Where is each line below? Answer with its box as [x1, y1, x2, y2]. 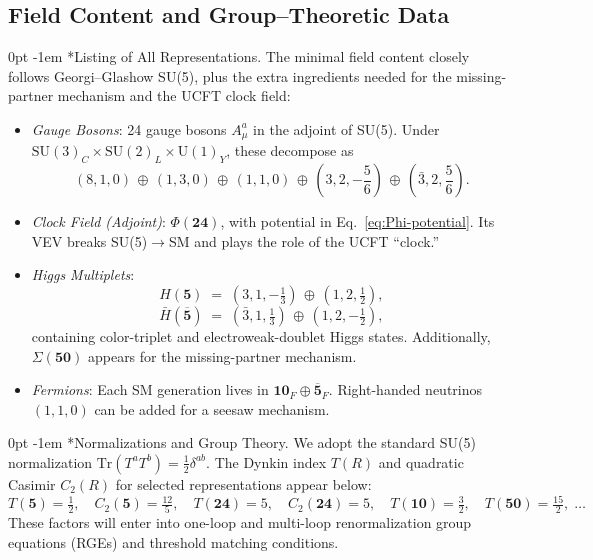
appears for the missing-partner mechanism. [87, 345, 357, 366]
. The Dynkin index [206, 451, 327, 472]
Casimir [8, 473, 56, 494]
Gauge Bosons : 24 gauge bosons [31, 118, 227, 139]
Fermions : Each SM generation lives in [31, 379, 269, 400]
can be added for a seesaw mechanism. [94, 398, 330, 419]
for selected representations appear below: [115, 473, 372, 494]
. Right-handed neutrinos [328, 379, 483, 400]
